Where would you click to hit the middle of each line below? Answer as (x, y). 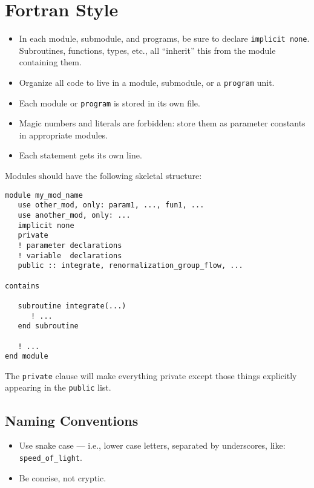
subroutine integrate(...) (72, 306)
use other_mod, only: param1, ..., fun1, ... (111, 205)
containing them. (50, 62)
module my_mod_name (44, 195)
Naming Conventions (72, 420)
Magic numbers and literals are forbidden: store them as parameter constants (162, 123)
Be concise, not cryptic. (63, 477)
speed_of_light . (51, 457)
